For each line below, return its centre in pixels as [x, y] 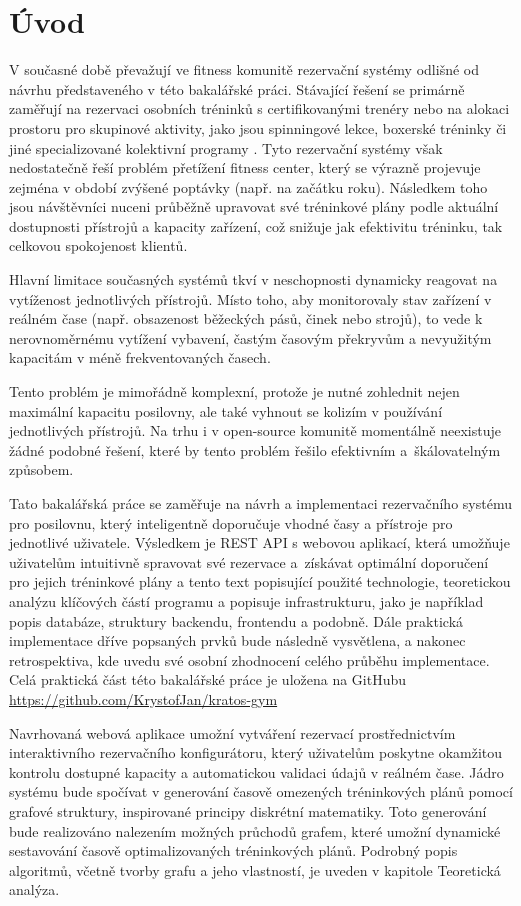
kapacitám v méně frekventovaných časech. [140, 357]
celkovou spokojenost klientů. [98, 245]
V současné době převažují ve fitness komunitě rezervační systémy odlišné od [244, 69]
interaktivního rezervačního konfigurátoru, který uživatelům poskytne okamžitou [256, 752]
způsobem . [41, 469]
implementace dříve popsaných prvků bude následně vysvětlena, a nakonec [237, 640]
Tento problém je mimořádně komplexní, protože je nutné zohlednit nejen [234, 391]
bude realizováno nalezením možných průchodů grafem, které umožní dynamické [255, 830]
